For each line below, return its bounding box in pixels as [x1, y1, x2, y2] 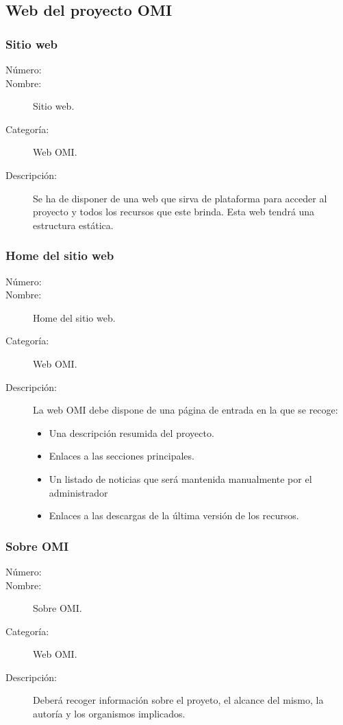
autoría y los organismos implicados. [33, 706, 186, 721]
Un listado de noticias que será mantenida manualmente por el [49, 471, 312, 486]
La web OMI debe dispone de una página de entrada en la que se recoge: [33, 403, 338, 417]
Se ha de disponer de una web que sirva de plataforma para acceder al [33, 191, 327, 205]
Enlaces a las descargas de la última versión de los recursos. [49, 508, 299, 523]
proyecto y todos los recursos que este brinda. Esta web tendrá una [33, 204, 315, 219]
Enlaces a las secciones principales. [49, 449, 194, 463]
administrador [49, 485, 108, 499]
